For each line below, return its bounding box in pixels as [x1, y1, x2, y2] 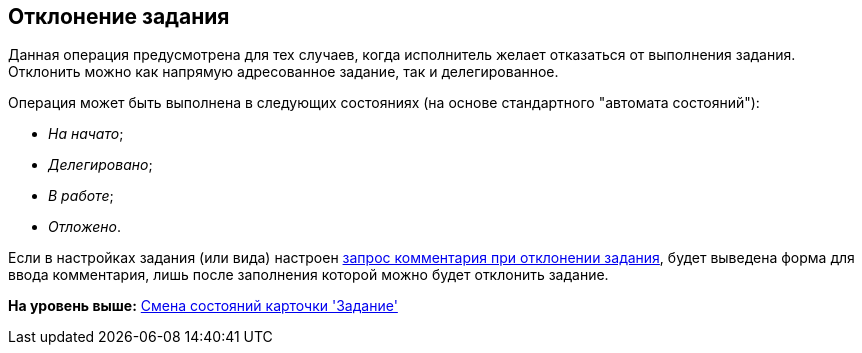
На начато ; [48, 125, 124, 143]
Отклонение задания [8, 4, 230, 29]
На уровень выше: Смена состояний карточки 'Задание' [8, 297, 398, 315]
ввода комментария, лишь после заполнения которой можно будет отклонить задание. [8, 266, 609, 284]
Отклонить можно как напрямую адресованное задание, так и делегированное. [8, 63, 559, 81]
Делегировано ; [48, 156, 153, 174]
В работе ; [48, 187, 114, 205]
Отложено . [48, 218, 121, 236]
